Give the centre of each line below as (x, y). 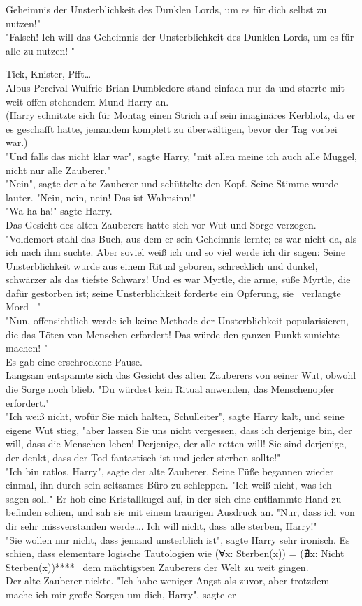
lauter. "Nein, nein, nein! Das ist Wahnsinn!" (101, 197)
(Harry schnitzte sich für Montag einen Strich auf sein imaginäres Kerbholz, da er (181, 115)
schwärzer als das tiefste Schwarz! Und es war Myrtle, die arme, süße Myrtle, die (178, 279)
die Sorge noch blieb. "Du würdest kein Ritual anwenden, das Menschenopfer (170, 389)
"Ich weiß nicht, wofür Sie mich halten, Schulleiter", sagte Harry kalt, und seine (175, 416)
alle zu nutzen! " (40, 50)
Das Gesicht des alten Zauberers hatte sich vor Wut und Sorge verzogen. (161, 224)
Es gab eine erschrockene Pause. (74, 361)
